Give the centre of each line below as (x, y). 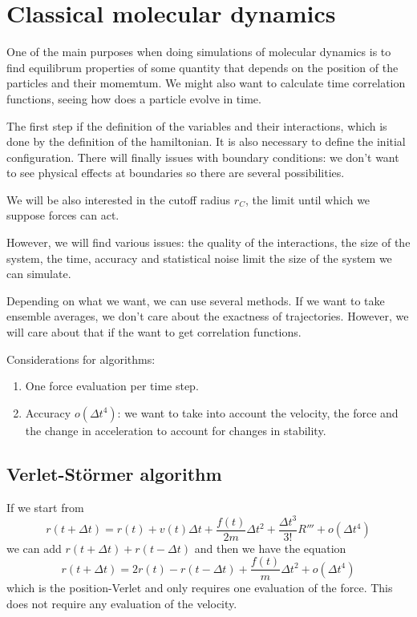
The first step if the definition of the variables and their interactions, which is (197, 125)
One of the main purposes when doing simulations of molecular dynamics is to (199, 52)
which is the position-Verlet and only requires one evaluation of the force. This (200, 588)
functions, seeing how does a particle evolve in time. (134, 98)
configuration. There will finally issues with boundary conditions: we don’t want (203, 157)
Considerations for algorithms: (81, 359)
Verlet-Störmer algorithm (114, 473)
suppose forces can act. (63, 215)
